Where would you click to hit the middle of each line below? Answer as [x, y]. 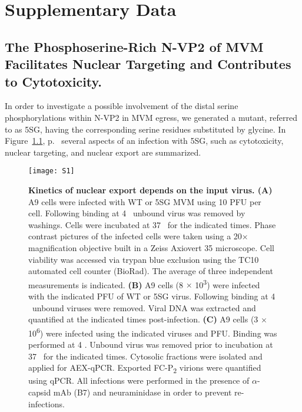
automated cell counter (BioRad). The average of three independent [151, 271]
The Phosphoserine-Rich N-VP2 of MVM [134, 46]
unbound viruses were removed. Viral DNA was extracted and [144, 307]
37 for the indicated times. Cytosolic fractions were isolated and [145, 356]
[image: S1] [52, 171]
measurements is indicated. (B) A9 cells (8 [106, 284]
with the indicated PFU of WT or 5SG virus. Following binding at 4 [152, 296]
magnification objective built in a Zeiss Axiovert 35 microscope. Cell [151, 247]
